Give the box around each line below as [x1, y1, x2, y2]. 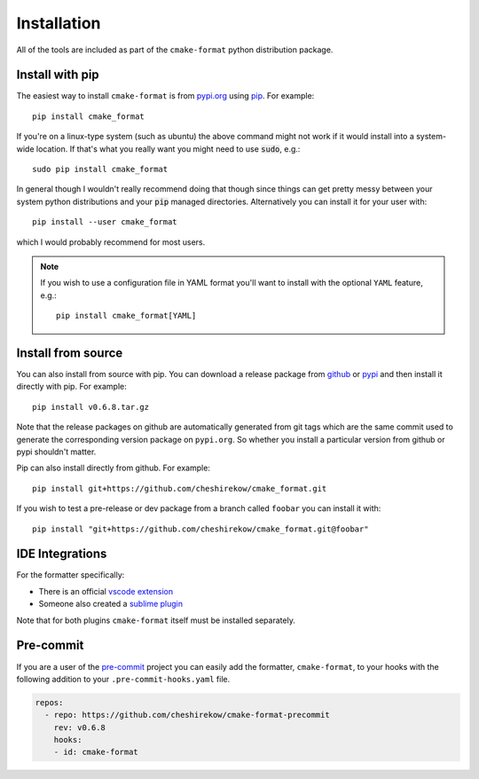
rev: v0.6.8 [53, 722, 106, 732]
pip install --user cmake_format [32, 217, 177, 227]
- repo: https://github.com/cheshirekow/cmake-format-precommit [44, 710, 330, 720]
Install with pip [16, 67, 99, 83]
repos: [35, 697, 64, 707]
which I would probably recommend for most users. [16, 236, 206, 248]
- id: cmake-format [53, 747, 139, 758]
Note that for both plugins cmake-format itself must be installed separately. [16, 615, 296, 626]
